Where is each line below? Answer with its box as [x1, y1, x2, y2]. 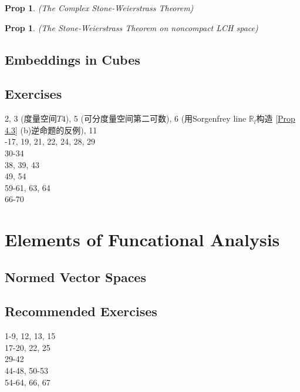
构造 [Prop [256, 112, 295, 125]
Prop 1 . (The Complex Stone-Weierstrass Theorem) [5, 2, 194, 14]
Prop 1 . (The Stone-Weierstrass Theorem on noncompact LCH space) [5, 21, 258, 33]
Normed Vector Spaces [5, 267, 146, 286]
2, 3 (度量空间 [5, 112, 57, 125]
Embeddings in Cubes [5, 50, 140, 68]
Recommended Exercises [5, 302, 157, 320]
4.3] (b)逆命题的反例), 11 [5, 123, 97, 136]
